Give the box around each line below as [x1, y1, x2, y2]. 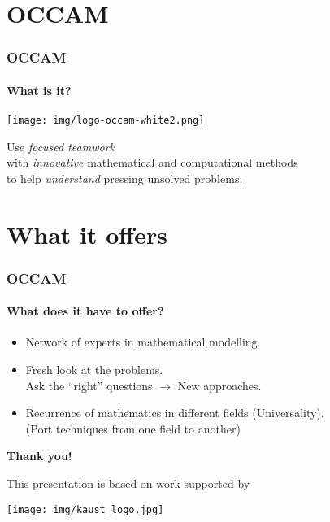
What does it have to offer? [7, 302, 164, 320]
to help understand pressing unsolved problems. [7, 169, 243, 186]
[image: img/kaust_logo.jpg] [7, 503, 164, 515]
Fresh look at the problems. [25, 361, 163, 378]
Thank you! [7, 447, 72, 464]
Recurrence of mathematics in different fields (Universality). [25, 404, 324, 421]
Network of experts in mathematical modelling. [25, 333, 261, 350]
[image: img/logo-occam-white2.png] [7, 115, 205, 127]
